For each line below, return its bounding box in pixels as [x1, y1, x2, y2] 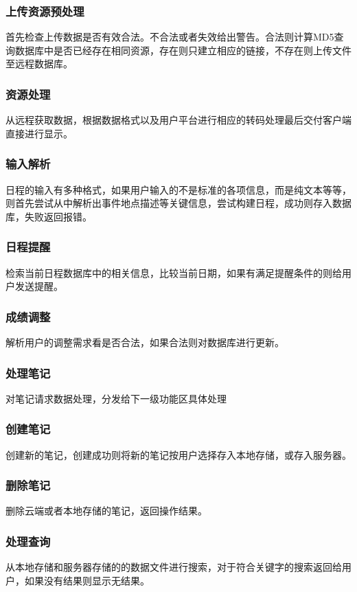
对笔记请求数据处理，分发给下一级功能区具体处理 [5, 391, 227, 405]
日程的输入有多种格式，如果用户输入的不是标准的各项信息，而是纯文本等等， [5, 182, 352, 196]
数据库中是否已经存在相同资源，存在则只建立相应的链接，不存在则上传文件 [14, 43, 352, 57]
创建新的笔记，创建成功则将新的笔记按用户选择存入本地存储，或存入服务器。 [5, 447, 352, 462]
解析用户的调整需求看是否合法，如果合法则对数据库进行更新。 [5, 335, 284, 350]
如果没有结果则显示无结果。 [24, 573, 150, 587]
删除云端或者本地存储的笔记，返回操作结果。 [5, 503, 207, 518]
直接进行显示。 [5, 126, 73, 140]
